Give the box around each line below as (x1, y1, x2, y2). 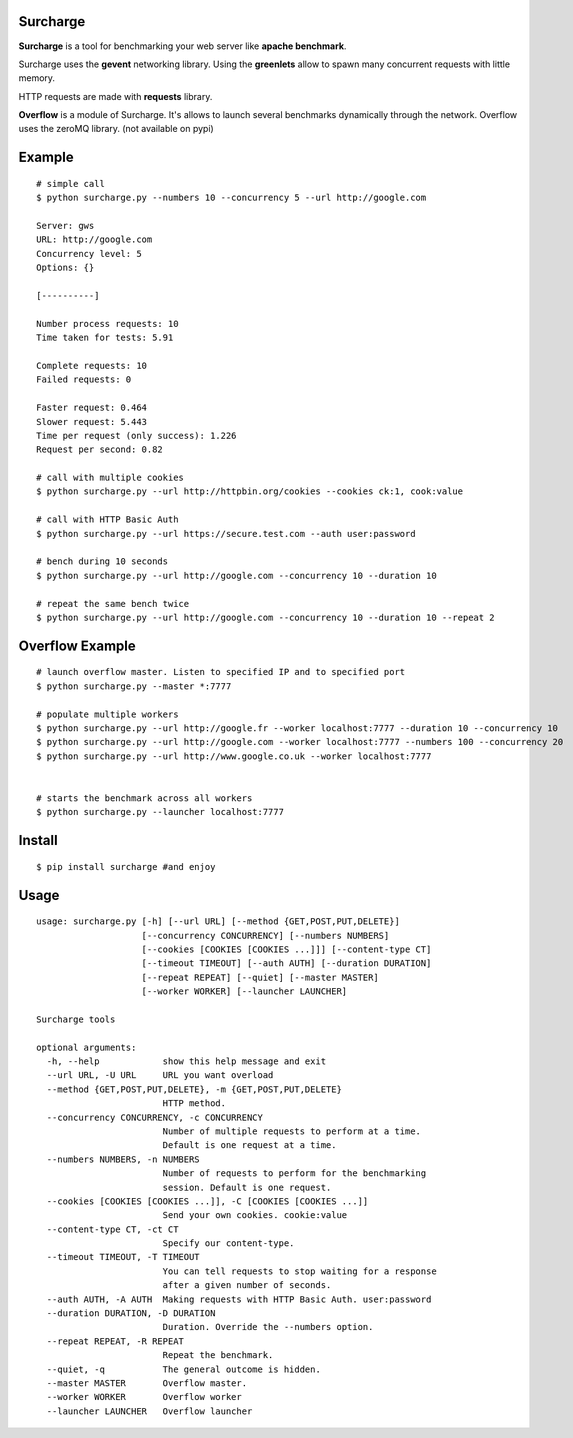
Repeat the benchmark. (162, 1350, 274, 1361)
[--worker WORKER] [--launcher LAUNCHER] (141, 986, 348, 997)
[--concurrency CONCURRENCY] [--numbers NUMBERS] (141, 930, 390, 941)
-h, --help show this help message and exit (46, 1056, 327, 1067)
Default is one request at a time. (162, 1140, 337, 1151)
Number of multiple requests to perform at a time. (162, 1125, 422, 1137)
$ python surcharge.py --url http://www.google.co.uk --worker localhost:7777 (36, 750, 432, 762)
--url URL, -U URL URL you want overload (46, 1070, 274, 1081)
